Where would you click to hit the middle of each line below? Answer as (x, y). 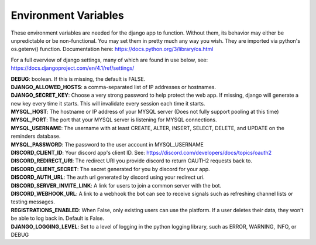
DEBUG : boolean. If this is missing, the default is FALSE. (78, 79)
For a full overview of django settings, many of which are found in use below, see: (109, 60)
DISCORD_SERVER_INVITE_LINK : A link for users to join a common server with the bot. (116, 185)
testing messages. (33, 202)
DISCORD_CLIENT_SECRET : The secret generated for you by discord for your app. (110, 169)
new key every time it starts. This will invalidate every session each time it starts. (108, 103)
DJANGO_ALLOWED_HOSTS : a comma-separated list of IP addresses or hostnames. (114, 87)
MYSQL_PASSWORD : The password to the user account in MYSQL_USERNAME (107, 144)
